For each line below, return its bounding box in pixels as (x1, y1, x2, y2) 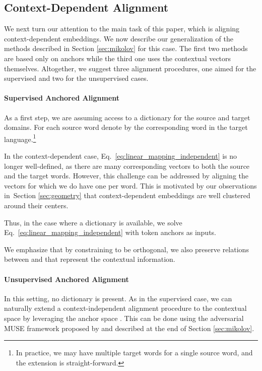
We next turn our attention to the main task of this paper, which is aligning (4, 23, 240, 34)
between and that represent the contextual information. (4, 254, 175, 264)
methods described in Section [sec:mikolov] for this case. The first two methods (4, 43, 248, 54)
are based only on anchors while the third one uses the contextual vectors (4, 53, 231, 63)
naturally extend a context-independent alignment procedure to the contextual (4, 303, 247, 313)
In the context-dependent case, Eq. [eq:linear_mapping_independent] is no (4, 151, 237, 161)
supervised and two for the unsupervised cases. (4, 73, 149, 83)
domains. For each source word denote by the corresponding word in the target (4, 122, 248, 132)
